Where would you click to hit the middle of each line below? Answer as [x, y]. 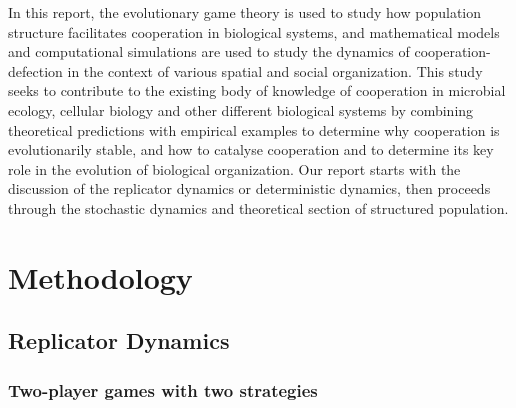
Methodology [100, 276]
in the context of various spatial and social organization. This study [275, 70]
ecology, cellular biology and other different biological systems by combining [241, 109]
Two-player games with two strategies [163, 389]
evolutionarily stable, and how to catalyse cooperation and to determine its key [251, 149]
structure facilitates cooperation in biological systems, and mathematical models [254, 31]
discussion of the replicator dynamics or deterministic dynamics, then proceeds [249, 188]
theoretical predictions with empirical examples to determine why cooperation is [254, 129]
